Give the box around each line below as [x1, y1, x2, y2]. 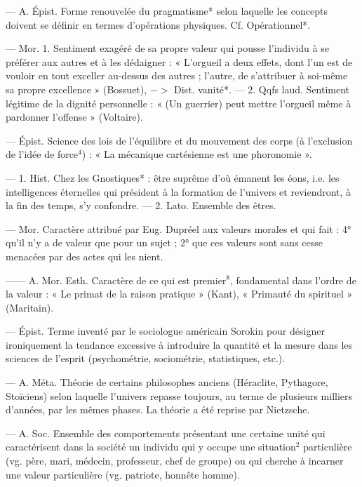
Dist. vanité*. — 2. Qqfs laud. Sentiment [174, 81, 350, 96]
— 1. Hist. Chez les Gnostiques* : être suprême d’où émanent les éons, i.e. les [6, 170, 340, 185]
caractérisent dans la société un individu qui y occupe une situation [6, 439, 296, 454]
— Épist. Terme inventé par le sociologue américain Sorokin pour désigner [6, 323, 325, 338]
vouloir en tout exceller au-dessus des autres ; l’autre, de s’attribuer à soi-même [6, 68, 348, 83]
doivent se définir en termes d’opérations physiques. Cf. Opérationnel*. [6, 17, 311, 32]
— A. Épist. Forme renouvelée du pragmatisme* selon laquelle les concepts [6, 4, 328, 18]
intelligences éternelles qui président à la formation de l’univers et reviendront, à [6, 184, 351, 199]
